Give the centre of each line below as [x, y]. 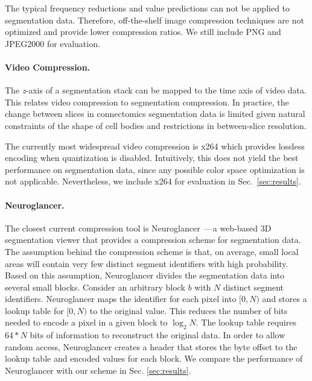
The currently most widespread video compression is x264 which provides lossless [155, 146]
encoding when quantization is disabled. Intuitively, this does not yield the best [152, 158]
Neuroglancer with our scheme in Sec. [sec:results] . [98, 370]
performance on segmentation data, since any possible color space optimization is [155, 169]
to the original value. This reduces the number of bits [189, 310]
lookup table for [34, 310]
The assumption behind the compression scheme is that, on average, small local [152, 251]
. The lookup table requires [246, 322]
